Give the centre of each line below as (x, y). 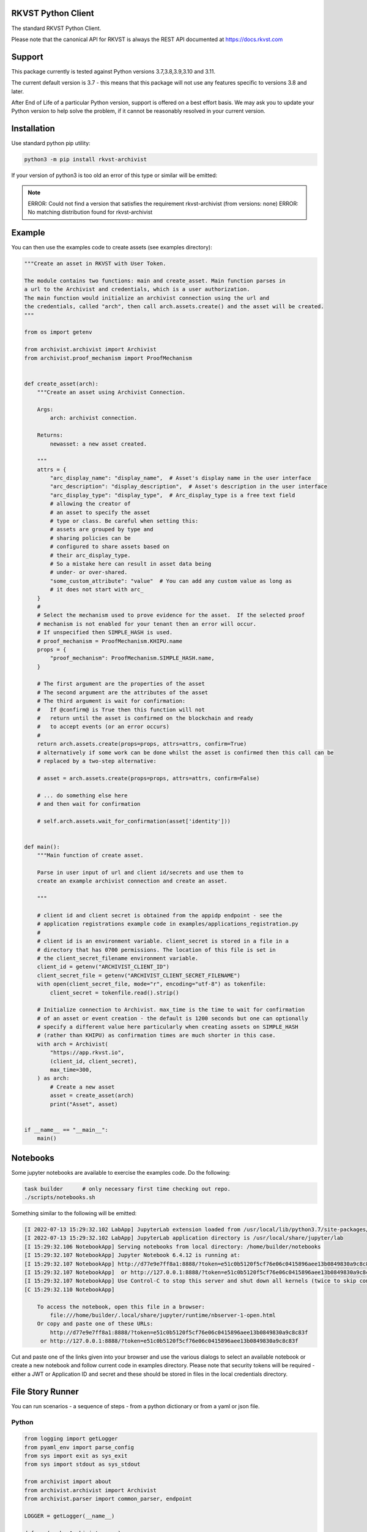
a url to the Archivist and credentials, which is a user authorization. (137, 289)
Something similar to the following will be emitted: (74, 1213)
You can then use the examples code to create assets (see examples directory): (112, 248)
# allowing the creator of (90, 504)
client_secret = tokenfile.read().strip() (115, 992)
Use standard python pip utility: (51, 143)
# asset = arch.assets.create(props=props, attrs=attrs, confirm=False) (148, 778)
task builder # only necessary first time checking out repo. (128, 1189)
